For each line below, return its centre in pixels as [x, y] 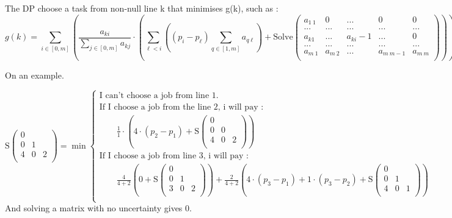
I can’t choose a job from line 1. [159, 96]
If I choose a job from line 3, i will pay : [174, 156]
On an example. [35, 75]
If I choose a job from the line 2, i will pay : [181, 107]
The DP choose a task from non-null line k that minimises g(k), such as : [142, 8]
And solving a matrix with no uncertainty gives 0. [98, 208]
